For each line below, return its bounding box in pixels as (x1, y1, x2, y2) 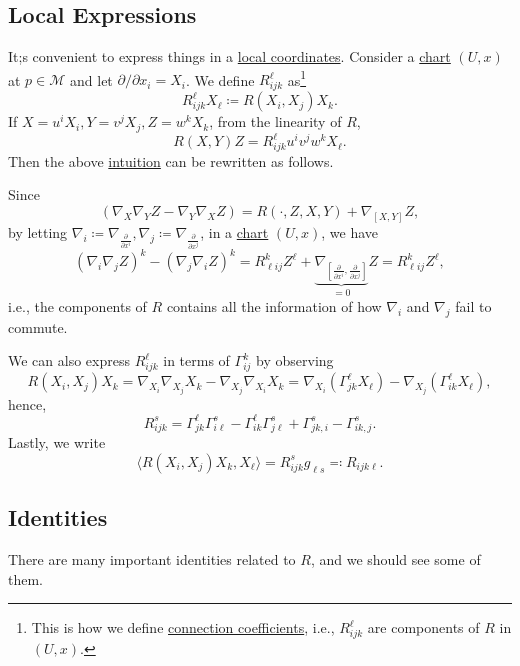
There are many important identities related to (8, 549, 296, 570)
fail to (455, 295, 492, 316)
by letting (8, 221, 68, 242)
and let (70, 69, 113, 90)
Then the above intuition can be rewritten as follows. (8, 150, 334, 171)
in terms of (163, 350, 230, 371)
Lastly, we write (8, 432, 106, 453)
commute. (8, 316, 68, 337)
